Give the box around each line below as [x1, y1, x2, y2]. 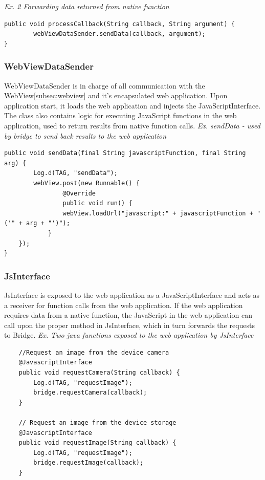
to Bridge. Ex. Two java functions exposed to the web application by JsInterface [4, 330, 254, 340]
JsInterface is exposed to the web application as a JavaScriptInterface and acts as [4, 289, 260, 300]
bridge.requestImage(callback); [33, 459, 144, 467]
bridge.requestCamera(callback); [33, 389, 147, 397]
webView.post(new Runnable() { [33, 179, 140, 187]
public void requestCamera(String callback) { [18, 369, 180, 377]
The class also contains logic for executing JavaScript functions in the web [4, 110, 237, 121]
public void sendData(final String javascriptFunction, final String [4, 149, 246, 157]
